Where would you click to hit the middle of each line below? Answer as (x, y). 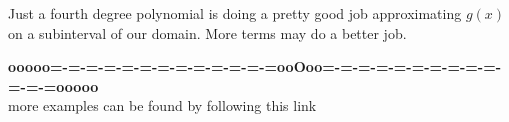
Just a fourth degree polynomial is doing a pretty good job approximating (235, 13)
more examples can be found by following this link (162, 105)
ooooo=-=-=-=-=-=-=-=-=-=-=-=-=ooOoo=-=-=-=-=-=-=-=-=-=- (255, 66)
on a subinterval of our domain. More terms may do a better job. (207, 32)
